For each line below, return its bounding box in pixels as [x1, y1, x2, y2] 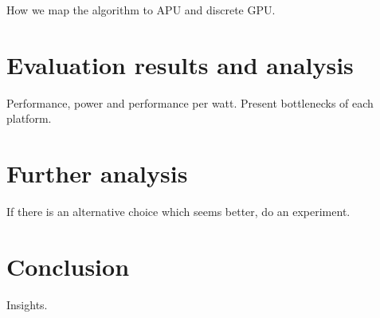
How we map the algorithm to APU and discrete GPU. [6, 2, 276, 18]
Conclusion [6, 249, 130, 282]
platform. [6, 110, 52, 127]
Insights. [6, 296, 48, 312]
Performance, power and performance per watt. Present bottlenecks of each [6, 94, 374, 111]
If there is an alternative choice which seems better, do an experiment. [6, 203, 351, 220]
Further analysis [6, 157, 188, 190]
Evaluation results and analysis [6, 48, 354, 80]
